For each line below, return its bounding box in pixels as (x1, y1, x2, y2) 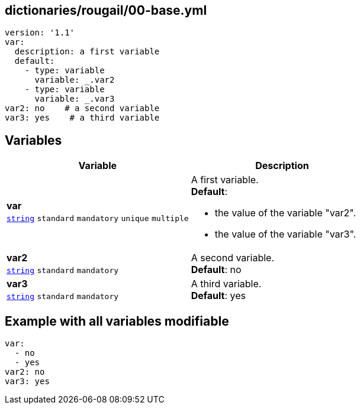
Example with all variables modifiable (5, 313, 229, 329)
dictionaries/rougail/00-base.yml (5, 3, 207, 18)
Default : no (191, 264, 242, 276)
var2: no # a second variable (5, 103, 160, 113)
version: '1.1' (5, 28, 75, 38)
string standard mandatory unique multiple (7, 214, 189, 223)
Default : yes (191, 290, 246, 302)
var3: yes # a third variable (5, 113, 160, 123)
